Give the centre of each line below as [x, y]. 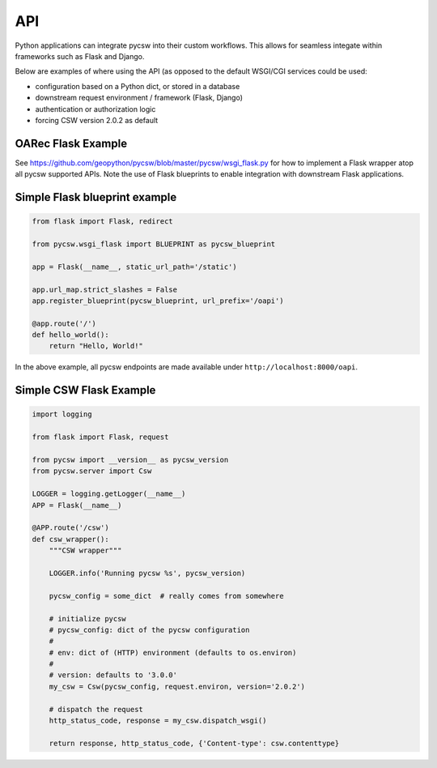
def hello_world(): [70, 335]
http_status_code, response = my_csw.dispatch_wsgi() [158, 721]
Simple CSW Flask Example [85, 390]
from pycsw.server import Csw [92, 471]
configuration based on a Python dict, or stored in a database [138, 86]
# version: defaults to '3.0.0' [113, 675]
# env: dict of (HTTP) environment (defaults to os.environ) [173, 653]
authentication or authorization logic [95, 109]
